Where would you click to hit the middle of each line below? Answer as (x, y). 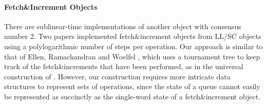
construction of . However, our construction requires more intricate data (117, 76)
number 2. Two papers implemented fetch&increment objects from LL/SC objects (133, 36)
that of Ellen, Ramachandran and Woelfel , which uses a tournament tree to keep (132, 56)
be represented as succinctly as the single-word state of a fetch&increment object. (132, 96)
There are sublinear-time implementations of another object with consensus (123, 26)
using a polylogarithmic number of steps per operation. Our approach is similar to (133, 46)
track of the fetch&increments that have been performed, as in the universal (124, 66)
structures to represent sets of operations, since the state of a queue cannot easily (132, 86)
